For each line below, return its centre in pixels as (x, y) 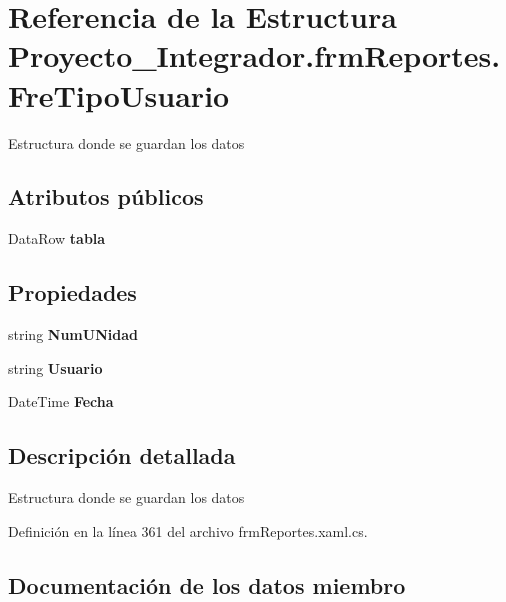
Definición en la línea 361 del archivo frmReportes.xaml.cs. (188, 530)
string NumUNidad (73, 334)
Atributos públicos (106, 196)
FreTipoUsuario (119, 94)
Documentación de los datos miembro (207, 584)
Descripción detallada (122, 455)
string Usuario (55, 367)
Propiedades (72, 292)
